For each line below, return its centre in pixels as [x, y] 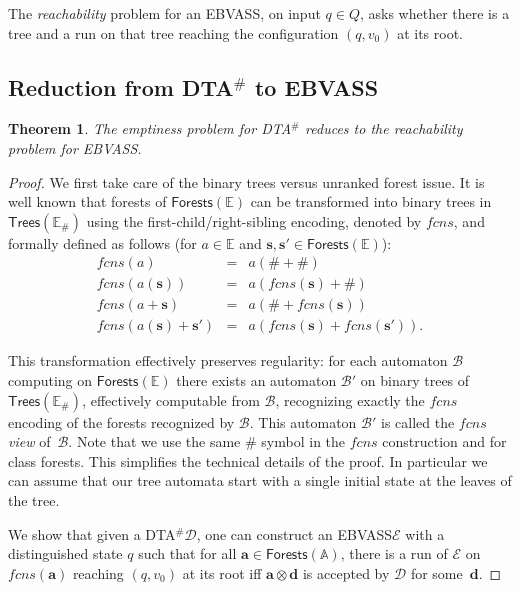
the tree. [34, 500]
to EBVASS [316, 86]
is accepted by [346, 572]
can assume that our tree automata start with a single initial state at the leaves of [260, 480]
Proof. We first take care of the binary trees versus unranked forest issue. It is [246, 181]
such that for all [187, 553]
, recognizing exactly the [350, 399]
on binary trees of [415, 380]
